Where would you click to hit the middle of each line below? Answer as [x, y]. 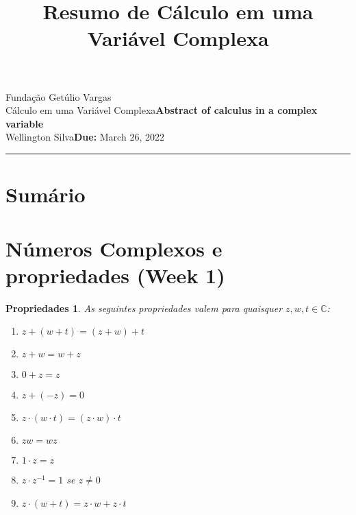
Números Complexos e [114, 248]
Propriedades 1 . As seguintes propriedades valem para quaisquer [144, 308]
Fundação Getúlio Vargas [59, 96]
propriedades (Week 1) [115, 275]
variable [25, 123]
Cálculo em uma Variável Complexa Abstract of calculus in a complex [162, 110]
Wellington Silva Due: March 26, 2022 [85, 137]
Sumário [46, 194]
